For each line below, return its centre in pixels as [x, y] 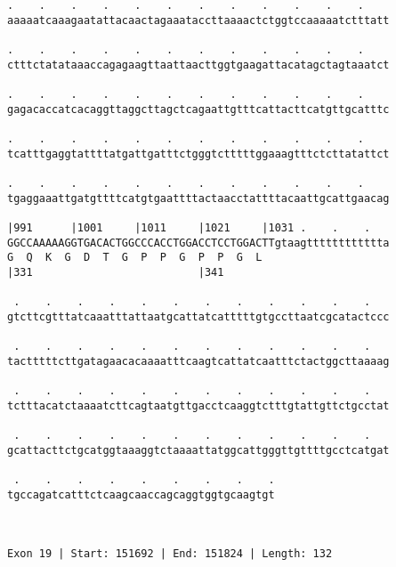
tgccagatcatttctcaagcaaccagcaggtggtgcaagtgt [141, 494]
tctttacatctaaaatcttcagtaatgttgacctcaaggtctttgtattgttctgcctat [198, 405]
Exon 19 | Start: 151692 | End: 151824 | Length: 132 [170, 554]
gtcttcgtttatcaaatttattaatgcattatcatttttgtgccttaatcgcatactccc [198, 316]
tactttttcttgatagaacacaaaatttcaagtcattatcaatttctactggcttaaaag [198, 361]
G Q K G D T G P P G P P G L [135, 258]
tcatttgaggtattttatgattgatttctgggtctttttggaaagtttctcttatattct [198, 154]
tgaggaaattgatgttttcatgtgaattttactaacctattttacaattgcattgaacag [198, 198]
